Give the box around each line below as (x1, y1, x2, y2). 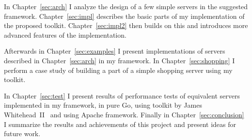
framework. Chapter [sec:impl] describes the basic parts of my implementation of (4, 11, 245, 21)
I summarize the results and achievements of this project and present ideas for (4, 119, 236, 129)
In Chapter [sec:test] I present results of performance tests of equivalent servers (4, 90, 240, 100)
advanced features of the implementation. (4, 29, 126, 40)
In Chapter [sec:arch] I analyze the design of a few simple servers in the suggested (4, 1, 248, 11)
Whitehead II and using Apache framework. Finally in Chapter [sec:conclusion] (4, 109, 244, 119)
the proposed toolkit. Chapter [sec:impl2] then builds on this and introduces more (4, 20, 248, 30)
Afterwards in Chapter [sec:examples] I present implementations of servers (4, 46, 225, 56)
